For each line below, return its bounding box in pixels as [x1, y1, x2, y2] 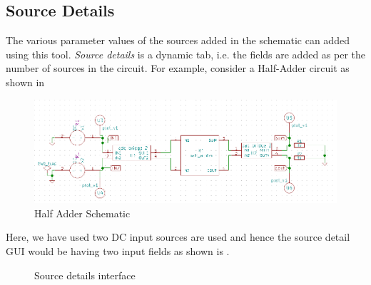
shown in [6, 74, 45, 89]
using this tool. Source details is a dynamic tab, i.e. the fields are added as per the [6, 46, 366, 61]
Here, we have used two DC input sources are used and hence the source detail [6, 229, 350, 244]
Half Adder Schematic [34, 205, 131, 220]
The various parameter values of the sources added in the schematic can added [6, 33, 350, 48]
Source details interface [34, 267, 136, 282]
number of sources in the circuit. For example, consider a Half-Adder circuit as [6, 61, 350, 76]
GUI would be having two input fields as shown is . [6, 243, 230, 258]
